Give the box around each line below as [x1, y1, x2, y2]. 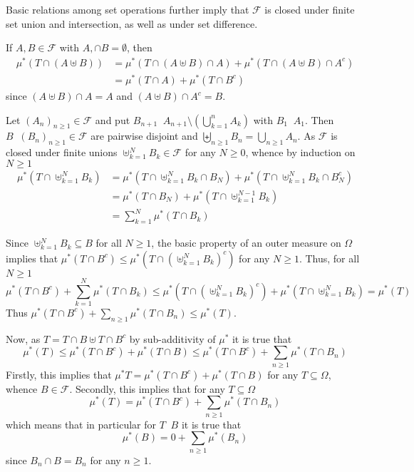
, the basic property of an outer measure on [151, 235, 341, 250]
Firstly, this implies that [6, 366, 112, 381]
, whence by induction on [245, 145, 356, 160]
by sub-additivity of [129, 331, 216, 346]
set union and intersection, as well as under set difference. [6, 16, 258, 31]
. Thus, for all [299, 250, 360, 265]
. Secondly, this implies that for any [69, 381, 225, 396]
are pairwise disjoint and [90, 128, 198, 143]
